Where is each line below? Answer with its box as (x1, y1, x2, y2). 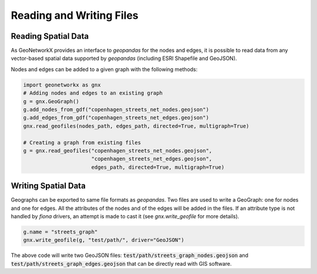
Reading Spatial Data (11, 31, 89, 41)
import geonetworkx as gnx (23, 81, 101, 88)
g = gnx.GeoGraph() (23, 98, 79, 105)
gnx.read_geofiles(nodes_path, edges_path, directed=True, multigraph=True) (23, 122, 249, 129)
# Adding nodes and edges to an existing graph (23, 90, 163, 96)
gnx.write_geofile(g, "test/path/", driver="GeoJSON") (23, 237, 184, 243)
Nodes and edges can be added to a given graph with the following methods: (11, 65, 198, 73)
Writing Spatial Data (11, 181, 86, 191)
